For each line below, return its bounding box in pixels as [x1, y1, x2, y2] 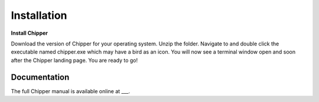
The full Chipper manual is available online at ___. [11, 87, 130, 94]
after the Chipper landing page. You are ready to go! [11, 57, 138, 64]
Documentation [11, 72, 70, 82]
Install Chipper [11, 29, 48, 37]
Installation [11, 9, 67, 22]
